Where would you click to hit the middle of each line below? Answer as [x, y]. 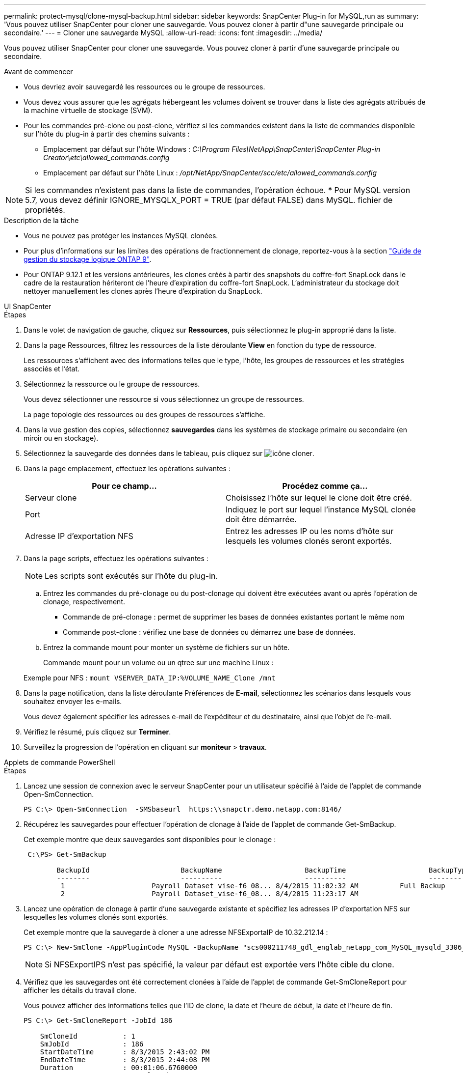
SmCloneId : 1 [88, 1036]
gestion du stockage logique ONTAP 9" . [88, 259]
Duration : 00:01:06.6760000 [119, 1068]
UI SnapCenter [28, 306]
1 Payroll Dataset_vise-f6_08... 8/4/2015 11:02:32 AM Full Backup [253, 886]
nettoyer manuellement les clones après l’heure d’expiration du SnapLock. [143, 291]
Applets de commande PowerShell [60, 762]
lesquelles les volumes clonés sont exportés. [96, 917]
